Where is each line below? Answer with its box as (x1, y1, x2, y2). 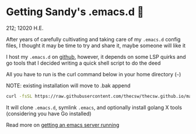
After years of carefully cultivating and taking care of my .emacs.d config (6, 36, 181, 43)
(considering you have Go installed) (6, 110, 92, 117)
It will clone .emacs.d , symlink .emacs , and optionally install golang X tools (6, 104, 183, 111)
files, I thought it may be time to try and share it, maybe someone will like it (6, 42, 185, 49)
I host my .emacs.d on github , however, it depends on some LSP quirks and (6, 53, 186, 60)
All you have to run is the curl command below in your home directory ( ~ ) (6, 70, 181, 77)
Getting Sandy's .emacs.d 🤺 (6, 5, 144, 19)
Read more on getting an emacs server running (6, 121, 120, 128)
